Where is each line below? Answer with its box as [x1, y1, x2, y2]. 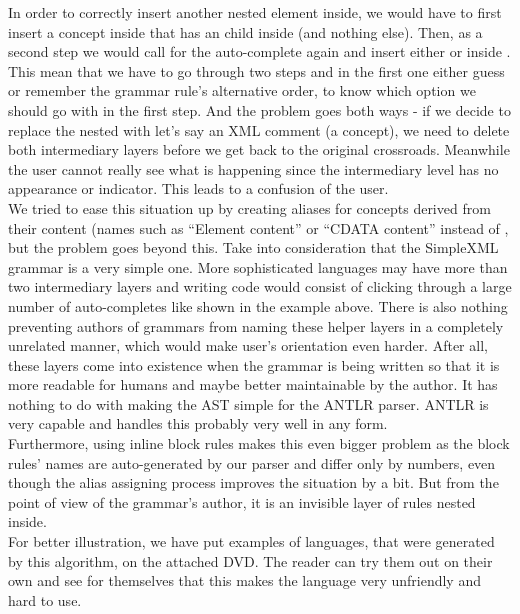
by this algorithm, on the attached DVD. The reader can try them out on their [8, 550, 493, 571]
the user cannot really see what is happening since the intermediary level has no [8, 158, 499, 179]
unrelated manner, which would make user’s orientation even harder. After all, [8, 335, 488, 356]
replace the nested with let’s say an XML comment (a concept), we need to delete [8, 119, 510, 140]
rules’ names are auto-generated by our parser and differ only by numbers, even [8, 452, 496, 473]
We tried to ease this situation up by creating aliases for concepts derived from [8, 197, 491, 218]
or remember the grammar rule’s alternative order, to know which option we [8, 80, 476, 101]
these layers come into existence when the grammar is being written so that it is [8, 354, 500, 375]
